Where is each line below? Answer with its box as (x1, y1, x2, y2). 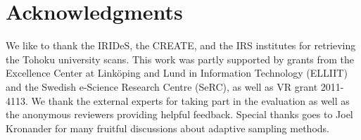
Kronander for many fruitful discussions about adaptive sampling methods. (6, 120, 329, 135)
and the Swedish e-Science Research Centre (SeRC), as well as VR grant (6, 79, 318, 94)
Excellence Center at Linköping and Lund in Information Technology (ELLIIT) (6, 65, 348, 80)
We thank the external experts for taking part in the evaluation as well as (31, 93, 350, 108)
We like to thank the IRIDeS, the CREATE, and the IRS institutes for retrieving (6, 38, 356, 53)
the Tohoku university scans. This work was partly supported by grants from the (6, 51, 355, 66)
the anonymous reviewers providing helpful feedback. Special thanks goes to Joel (6, 107, 353, 122)
